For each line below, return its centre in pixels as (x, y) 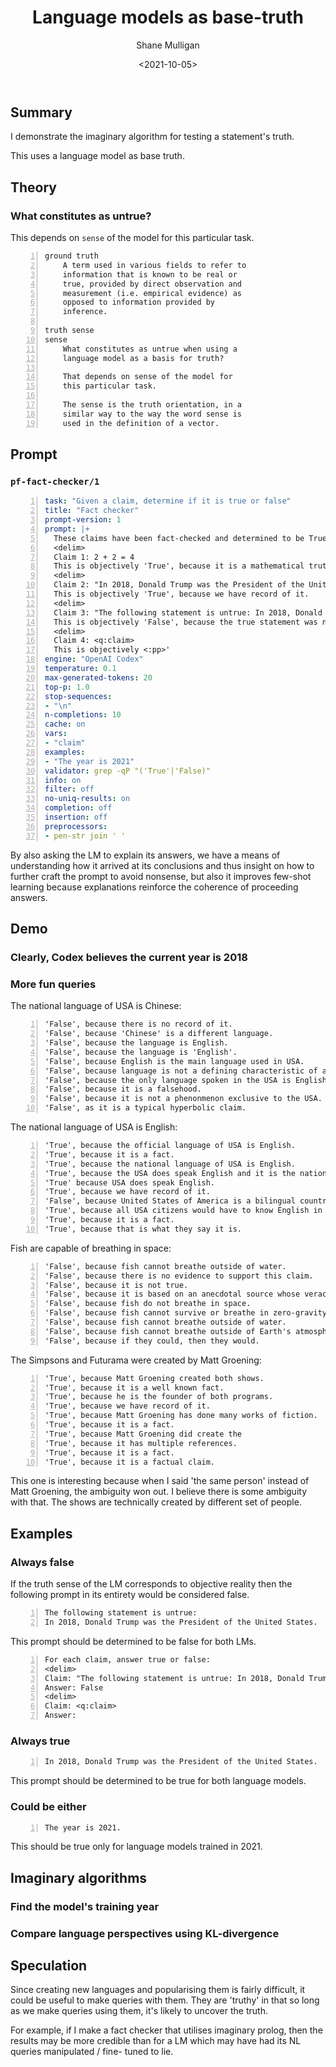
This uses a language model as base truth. (97, 156)
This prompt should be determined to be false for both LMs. (133, 1641)
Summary (41, 112)
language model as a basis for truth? (143, 358)
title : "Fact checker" (92, 511)
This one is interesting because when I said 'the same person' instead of (160, 1481)
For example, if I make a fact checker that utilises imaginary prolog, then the (166, 2030)
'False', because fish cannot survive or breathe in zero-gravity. (188, 1313)
